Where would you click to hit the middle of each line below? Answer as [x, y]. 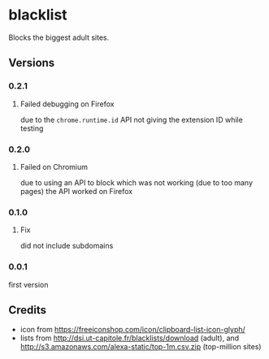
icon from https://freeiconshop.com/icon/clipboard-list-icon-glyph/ [132, 330]
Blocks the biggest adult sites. [59, 37]
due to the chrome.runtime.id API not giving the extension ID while [132, 119]
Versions [32, 63]
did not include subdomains [67, 246]
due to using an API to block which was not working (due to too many [137, 182]
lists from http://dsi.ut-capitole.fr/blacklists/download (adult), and [130, 338]
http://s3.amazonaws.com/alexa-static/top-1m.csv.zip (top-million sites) [141, 347]
